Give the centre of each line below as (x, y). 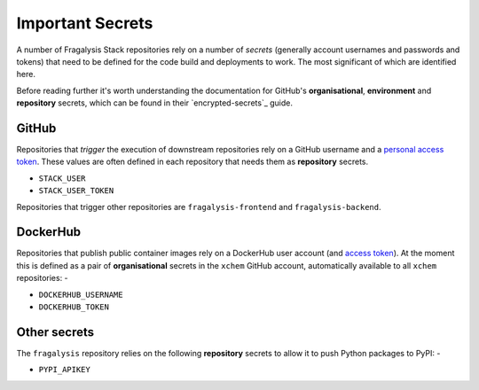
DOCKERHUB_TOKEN (74, 307)
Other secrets (55, 332)
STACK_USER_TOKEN (76, 191)
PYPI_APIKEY (64, 370)
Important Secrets (85, 23)
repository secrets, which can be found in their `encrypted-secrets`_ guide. (154, 103)
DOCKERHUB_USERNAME (81, 294)
